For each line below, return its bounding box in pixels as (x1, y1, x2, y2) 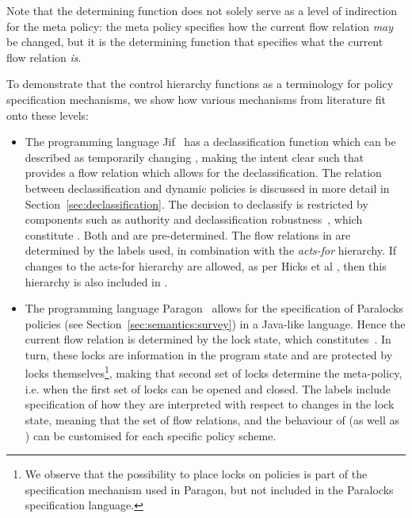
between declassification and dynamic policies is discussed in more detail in (25, 179, 390, 196)
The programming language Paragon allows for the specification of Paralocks (25, 300, 404, 317)
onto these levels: (6, 106, 89, 123)
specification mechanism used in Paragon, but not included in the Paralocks (25, 481, 394, 497)
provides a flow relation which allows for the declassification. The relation (25, 164, 382, 181)
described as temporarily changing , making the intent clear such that (25, 148, 364, 165)
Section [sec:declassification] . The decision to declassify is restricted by (25, 195, 368, 212)
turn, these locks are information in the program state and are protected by (25, 346, 393, 363)
